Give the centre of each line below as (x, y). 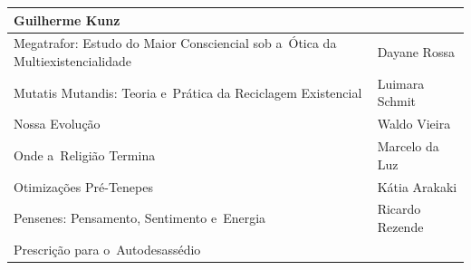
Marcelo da (408, 146)
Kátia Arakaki (417, 186)
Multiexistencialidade (72, 60)
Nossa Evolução (57, 124)
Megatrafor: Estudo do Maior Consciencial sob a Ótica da (175, 43)
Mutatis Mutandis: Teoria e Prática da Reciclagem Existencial (188, 92)
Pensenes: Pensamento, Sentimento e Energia (140, 218)
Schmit (397, 101)
